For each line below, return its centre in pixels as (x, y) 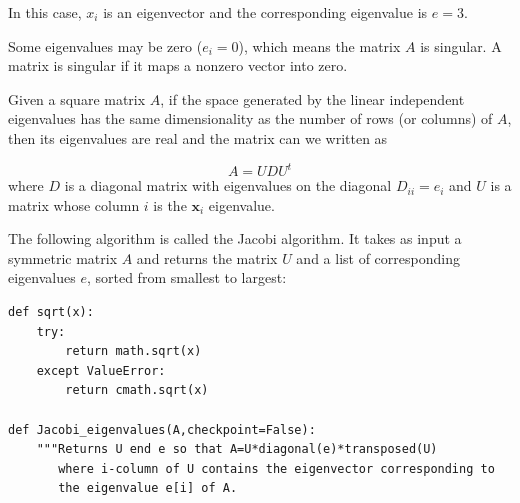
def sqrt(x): (51, 312)
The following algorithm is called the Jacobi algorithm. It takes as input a (235, 238)
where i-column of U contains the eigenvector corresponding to (276, 468)
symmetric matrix (63, 257)
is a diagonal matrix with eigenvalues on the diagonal (228, 185)
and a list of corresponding (378, 257)
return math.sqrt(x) (133, 351)
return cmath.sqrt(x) (137, 390)
